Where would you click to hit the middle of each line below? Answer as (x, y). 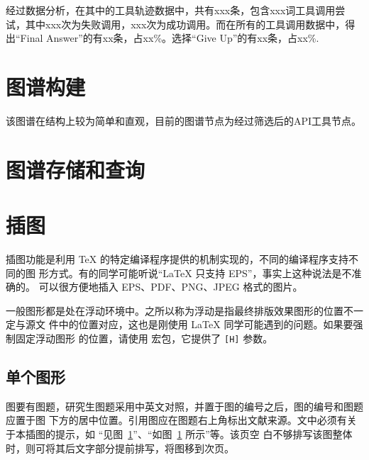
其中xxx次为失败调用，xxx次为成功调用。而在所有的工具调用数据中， (185, 24)
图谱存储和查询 (76, 169)
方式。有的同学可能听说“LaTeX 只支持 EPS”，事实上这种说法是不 (200, 273)
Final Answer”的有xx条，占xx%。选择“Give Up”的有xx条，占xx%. (170, 38)
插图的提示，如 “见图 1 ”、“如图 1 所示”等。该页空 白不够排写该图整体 (189, 434)
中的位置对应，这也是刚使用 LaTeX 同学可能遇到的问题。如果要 (206, 324)
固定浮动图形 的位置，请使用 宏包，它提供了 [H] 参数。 (144, 338)
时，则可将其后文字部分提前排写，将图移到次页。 (120, 448)
